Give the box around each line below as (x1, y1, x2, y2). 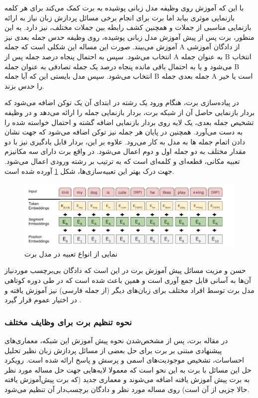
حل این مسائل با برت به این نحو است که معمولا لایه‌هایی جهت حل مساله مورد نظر (4, 364, 252, 375)
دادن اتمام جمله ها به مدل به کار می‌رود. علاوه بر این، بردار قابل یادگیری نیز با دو (4, 136, 245, 146)
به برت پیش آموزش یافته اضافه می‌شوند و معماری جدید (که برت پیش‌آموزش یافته (4, 374, 250, 385)
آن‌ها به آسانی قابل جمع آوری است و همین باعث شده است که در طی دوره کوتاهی (4, 275, 251, 285)
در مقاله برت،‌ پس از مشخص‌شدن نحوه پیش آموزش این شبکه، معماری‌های (4, 335, 228, 346)
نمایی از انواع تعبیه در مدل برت (24, 248, 118, 259)
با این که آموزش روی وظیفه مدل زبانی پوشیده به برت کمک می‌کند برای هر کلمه (4, 2, 244, 12)
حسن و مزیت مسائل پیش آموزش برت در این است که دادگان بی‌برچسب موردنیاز (4, 265, 246, 275)
